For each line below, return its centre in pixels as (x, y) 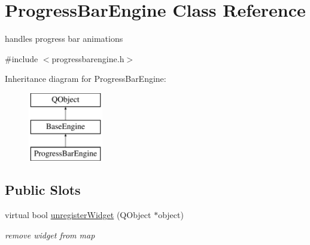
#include (22, 58)
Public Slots (43, 190)
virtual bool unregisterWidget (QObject (78, 215)
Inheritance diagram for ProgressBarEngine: (86, 79)
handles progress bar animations (64, 39)
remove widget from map (50, 235)
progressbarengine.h (88, 58)
